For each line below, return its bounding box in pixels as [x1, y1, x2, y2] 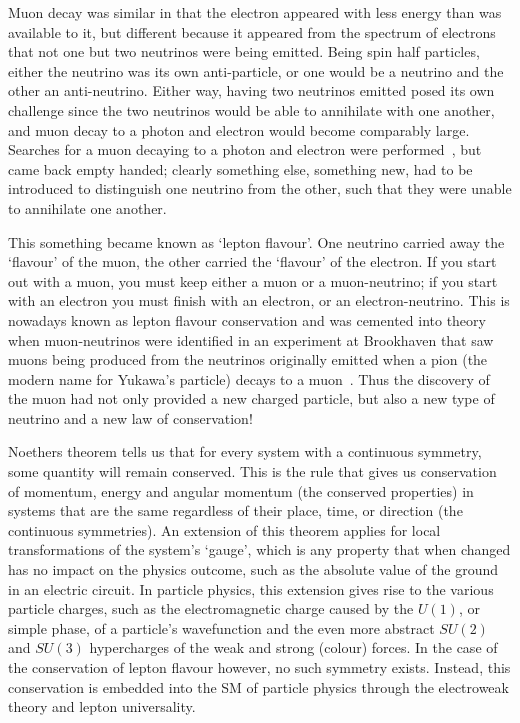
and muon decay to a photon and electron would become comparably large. [8, 119, 470, 140]
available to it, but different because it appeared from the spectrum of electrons [8, 21, 496, 42]
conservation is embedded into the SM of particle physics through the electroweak [8, 676, 509, 697]
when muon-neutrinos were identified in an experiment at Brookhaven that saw [8, 329, 494, 350]
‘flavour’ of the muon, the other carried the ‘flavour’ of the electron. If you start [8, 251, 497, 272]
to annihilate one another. [8, 197, 167, 218]
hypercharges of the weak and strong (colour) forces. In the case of [89, 637, 498, 658]
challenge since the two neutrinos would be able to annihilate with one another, [8, 99, 495, 120]
